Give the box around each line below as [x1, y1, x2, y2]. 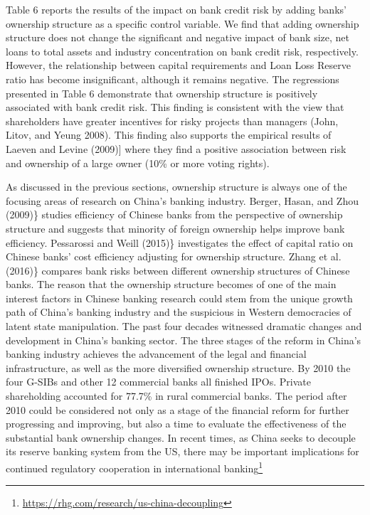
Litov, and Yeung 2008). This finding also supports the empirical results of [6, 127, 332, 142]
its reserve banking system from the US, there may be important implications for [6, 444, 359, 459]
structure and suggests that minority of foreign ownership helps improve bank [6, 221, 345, 235]
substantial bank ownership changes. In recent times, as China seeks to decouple [6, 430, 356, 445]
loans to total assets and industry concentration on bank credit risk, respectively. [6, 43, 359, 58]
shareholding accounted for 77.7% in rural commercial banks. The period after [6, 388, 347, 403]
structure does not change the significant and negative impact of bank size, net [6, 30, 349, 45]
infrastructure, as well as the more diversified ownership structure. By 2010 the [6, 360, 351, 375]
